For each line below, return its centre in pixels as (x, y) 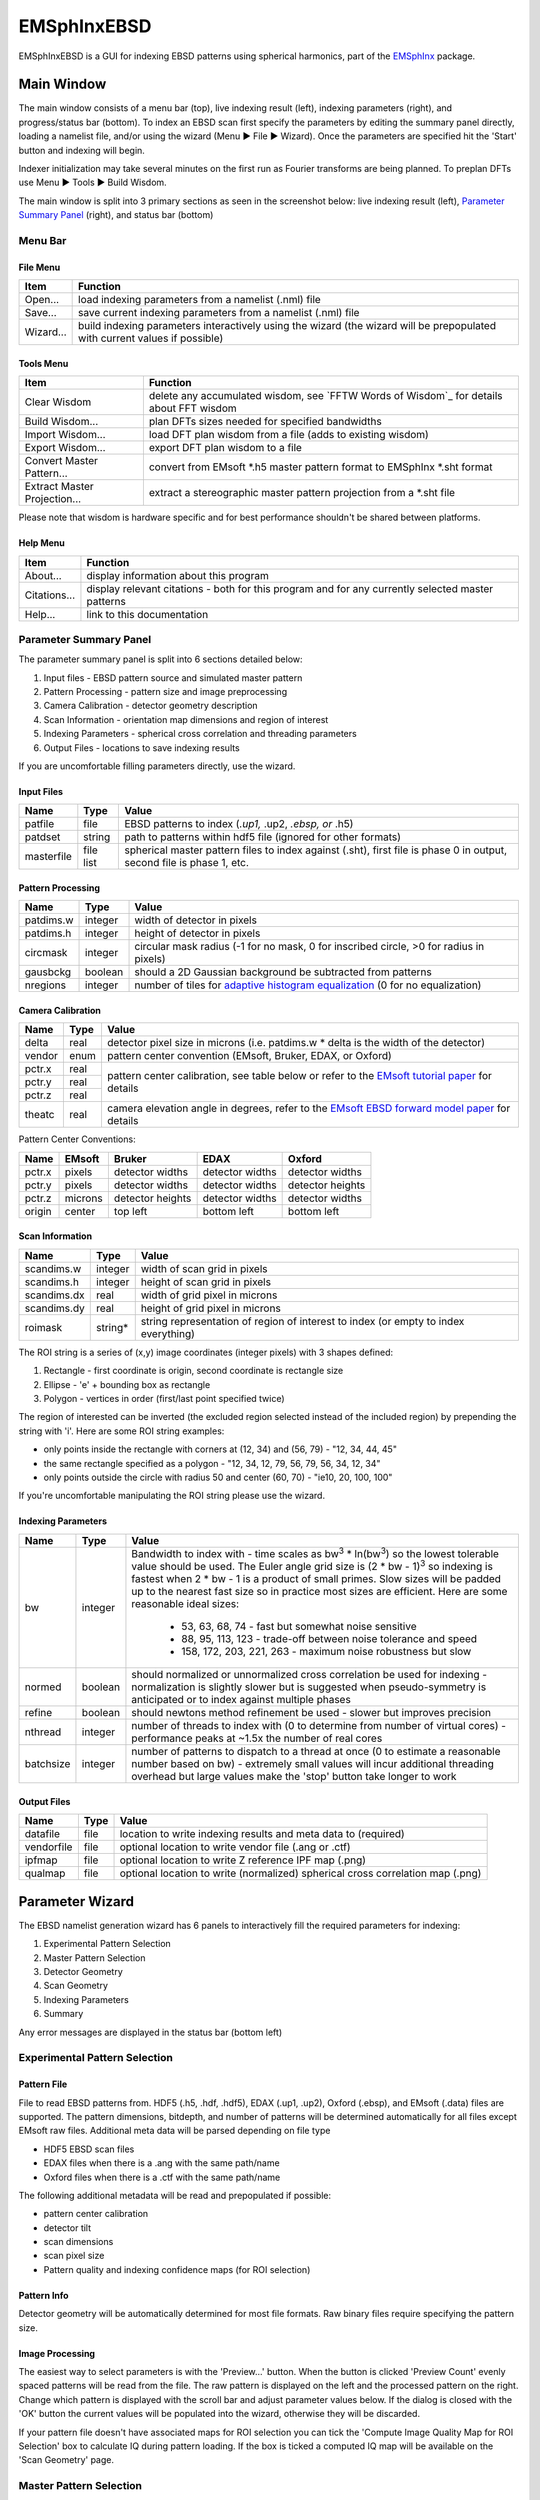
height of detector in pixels (197, 933)
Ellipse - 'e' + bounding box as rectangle (127, 1384)
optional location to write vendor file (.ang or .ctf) (235, 1847)
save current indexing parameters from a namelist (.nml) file (219, 313)
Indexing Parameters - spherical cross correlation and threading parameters (200, 734)
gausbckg (48, 972)
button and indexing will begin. (81, 150)
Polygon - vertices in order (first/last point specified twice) (164, 1398)
